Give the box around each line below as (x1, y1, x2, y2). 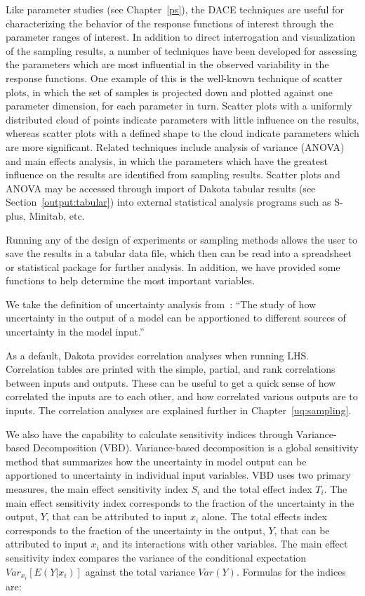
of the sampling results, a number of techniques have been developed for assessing (6, 43, 357, 58)
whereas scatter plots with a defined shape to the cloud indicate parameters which (6, 126, 359, 140)
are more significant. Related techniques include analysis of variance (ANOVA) (6, 139, 345, 154)
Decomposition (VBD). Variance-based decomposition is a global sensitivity (32, 440, 359, 455)
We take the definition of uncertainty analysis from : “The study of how (6, 296, 317, 311)
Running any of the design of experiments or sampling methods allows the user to (6, 232, 357, 246)
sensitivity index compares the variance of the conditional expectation (6, 550, 307, 564)
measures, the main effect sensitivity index (6, 482, 188, 496)
